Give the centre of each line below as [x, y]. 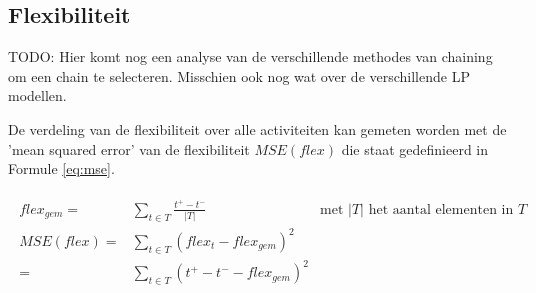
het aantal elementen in [441, 209]
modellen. [37, 95]
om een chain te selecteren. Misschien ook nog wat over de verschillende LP [239, 75]
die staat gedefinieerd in [415, 148]
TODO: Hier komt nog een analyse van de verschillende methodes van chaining [250, 56]
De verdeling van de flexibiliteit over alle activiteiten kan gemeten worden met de [257, 128]
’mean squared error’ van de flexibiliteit [129, 148]
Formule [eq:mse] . [61, 168]
